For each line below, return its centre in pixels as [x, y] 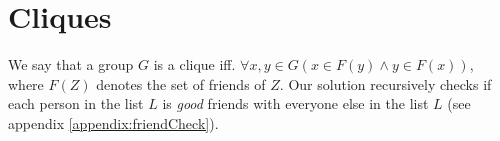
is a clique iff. [194, 64]
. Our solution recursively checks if [385, 83]
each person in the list [76, 103]
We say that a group [71, 64]
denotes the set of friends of [181, 83]
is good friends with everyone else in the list [295, 103]
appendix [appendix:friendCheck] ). [113, 122]
